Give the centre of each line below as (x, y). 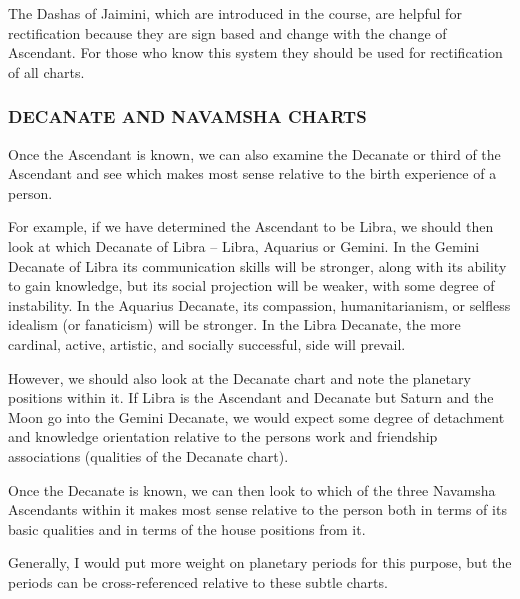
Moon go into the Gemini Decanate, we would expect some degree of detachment (256, 416)
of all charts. (46, 71)
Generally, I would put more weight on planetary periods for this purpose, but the (260, 562)
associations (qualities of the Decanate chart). (148, 455)
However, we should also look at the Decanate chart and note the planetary (239, 377)
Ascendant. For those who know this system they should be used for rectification (255, 52)
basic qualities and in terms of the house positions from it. (187, 528)
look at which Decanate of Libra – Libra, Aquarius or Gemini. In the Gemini (244, 245)
